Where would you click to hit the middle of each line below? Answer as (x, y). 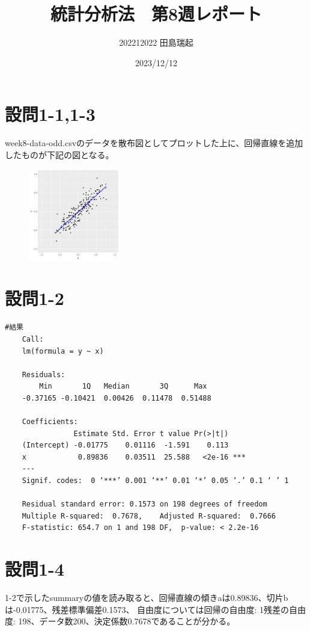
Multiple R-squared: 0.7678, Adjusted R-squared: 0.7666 (149, 516)
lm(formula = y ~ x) (63, 351)
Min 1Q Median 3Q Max (123, 386)
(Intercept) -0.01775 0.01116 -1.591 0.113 (125, 445)
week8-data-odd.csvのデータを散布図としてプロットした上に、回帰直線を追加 (154, 143)
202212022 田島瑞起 (156, 42)
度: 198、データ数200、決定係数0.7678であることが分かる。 (120, 621)
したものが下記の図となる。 (59, 154)
